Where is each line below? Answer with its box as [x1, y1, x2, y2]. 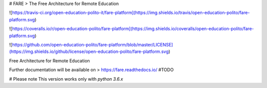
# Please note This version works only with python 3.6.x [9, 76, 123, 82]
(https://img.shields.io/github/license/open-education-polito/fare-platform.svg [9, 48, 169, 54]
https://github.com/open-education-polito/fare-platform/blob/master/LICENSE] [12, 42, 173, 47]
